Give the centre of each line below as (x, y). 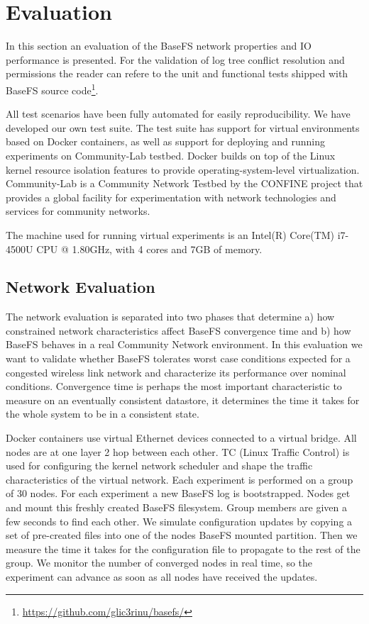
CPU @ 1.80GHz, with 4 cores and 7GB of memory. (149, 249)
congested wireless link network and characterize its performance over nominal (176, 372)
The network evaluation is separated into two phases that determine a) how (170, 317)
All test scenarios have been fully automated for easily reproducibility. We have (178, 114)
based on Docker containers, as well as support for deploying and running (165, 141)
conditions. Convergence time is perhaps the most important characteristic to (174, 386)
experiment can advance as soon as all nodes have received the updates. (162, 576)
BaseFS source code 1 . (52, 89)
